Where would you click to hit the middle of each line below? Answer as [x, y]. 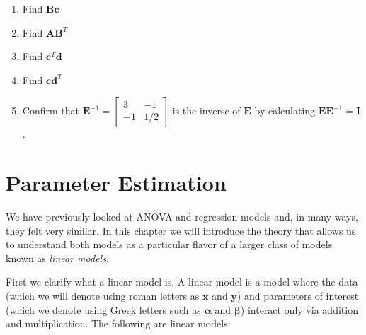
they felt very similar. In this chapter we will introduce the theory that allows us [181, 230]
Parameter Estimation [116, 183]
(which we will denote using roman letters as [103, 296]
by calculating [285, 111]
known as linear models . [57, 258]
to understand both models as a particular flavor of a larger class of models [169, 244]
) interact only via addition [299, 309]
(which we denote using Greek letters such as [103, 309]
